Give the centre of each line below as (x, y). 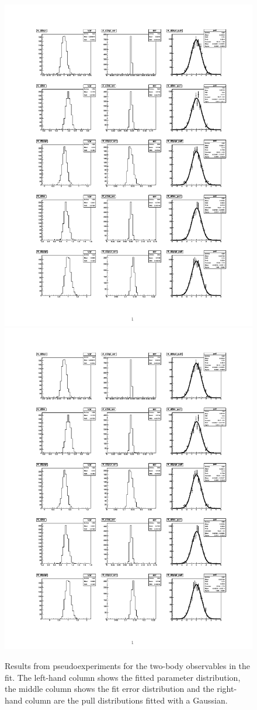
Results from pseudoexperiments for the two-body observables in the (128, 665)
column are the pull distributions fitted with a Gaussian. (126, 700)
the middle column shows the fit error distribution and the (110, 689)
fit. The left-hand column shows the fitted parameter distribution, (123, 677)
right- (227, 689)
